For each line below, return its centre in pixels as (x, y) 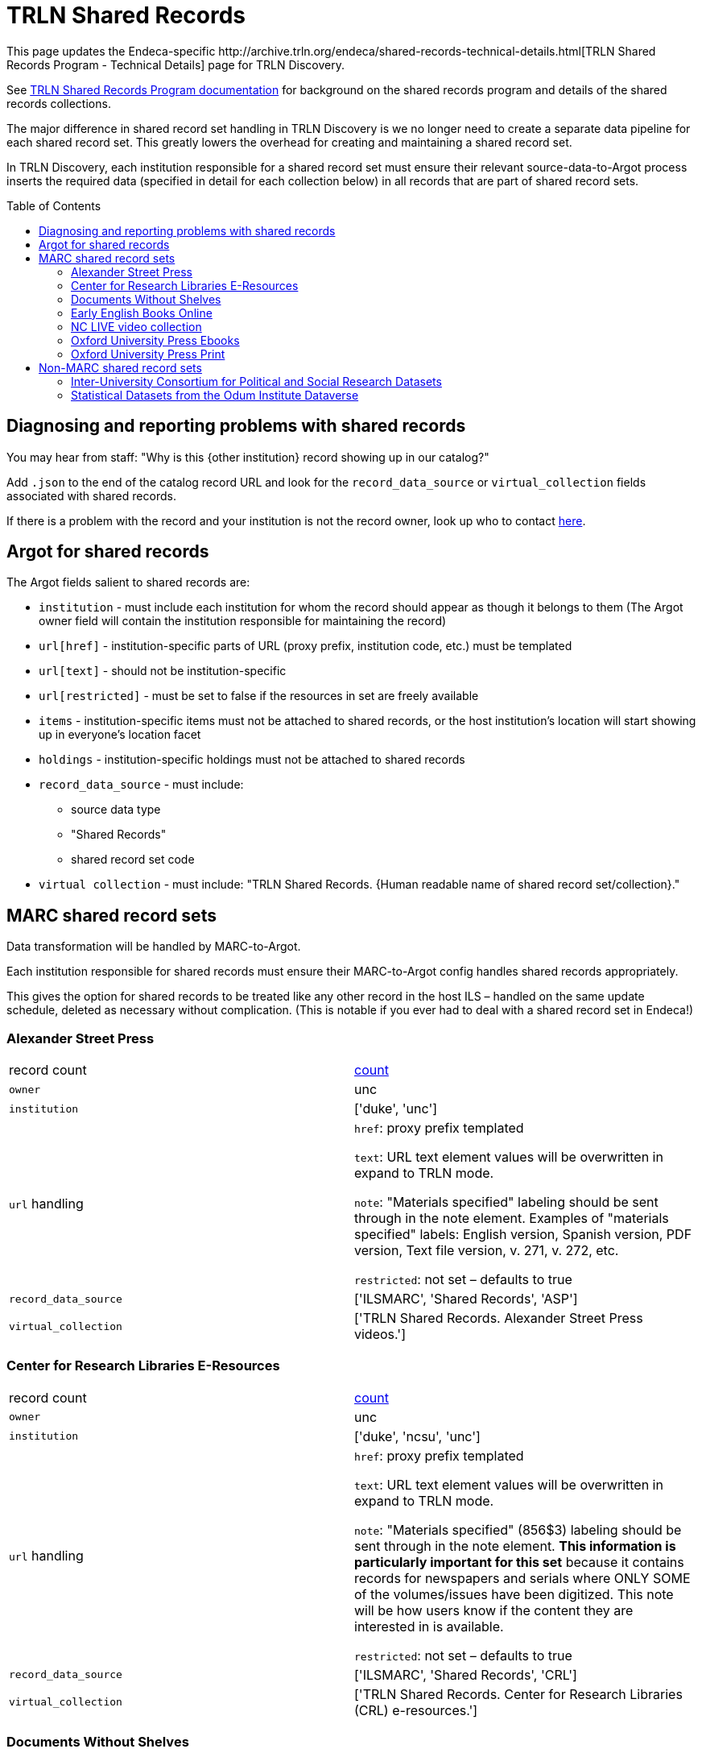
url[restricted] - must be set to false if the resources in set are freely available (259, 696)
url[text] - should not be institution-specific (163, 671)
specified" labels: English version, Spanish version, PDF (523, 1235)
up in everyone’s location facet (120, 735)
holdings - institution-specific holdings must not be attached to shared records (252, 760)
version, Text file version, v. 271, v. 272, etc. (487, 1251)
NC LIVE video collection (136, 326)
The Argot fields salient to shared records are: (128, 582)
